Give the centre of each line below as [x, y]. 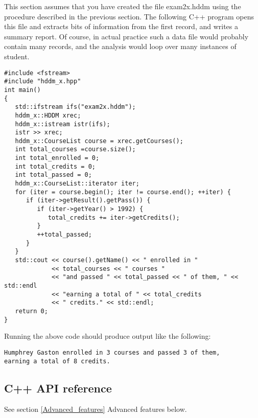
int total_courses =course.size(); [75, 149]
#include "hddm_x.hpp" [43, 82]
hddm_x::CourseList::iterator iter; [77, 184]
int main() [22, 90]
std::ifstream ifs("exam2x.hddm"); [75, 107]
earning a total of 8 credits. [57, 361]
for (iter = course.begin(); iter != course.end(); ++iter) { [123, 192]
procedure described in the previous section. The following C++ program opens [129, 16]
